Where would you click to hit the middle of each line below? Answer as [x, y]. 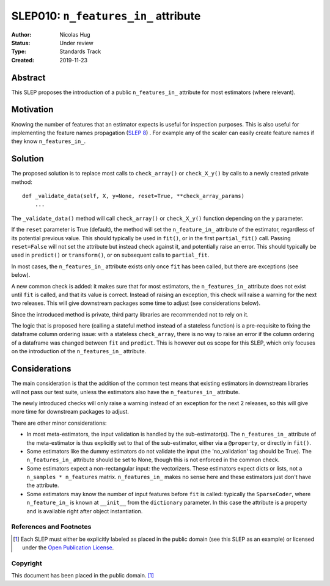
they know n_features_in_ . [49, 141]
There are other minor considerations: [59, 423]
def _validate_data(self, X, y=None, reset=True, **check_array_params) [133, 196]
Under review [77, 43]
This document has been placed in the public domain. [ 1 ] [82, 576]
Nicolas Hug [75, 34]
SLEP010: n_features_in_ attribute [106, 16]
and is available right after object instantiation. [85, 511]
